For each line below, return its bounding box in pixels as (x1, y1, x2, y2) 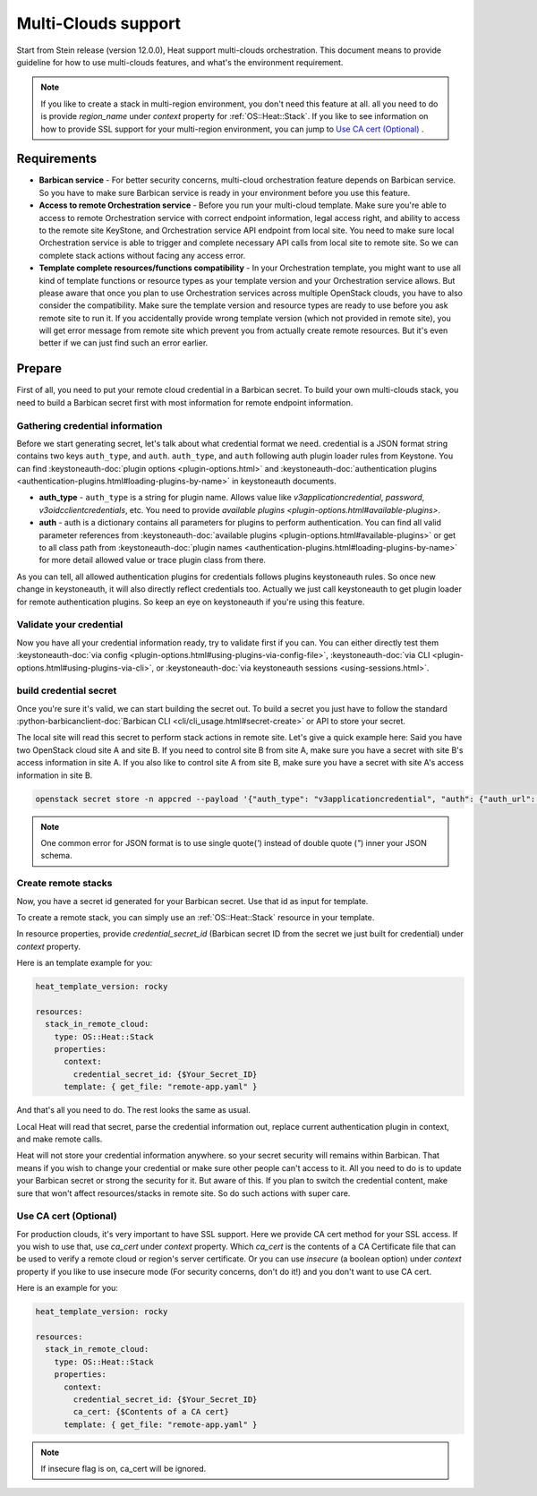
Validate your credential (16, 619, 124, 631)
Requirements (16, 151, 98, 167)
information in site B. (16, 770, 93, 781)
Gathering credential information (16, 419, 163, 432)
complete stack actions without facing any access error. (38, 250, 246, 261)
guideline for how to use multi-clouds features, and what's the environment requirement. (16, 56, 344, 67)
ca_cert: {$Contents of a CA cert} (72, 1406, 230, 1417)
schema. (40, 851, 72, 861)
